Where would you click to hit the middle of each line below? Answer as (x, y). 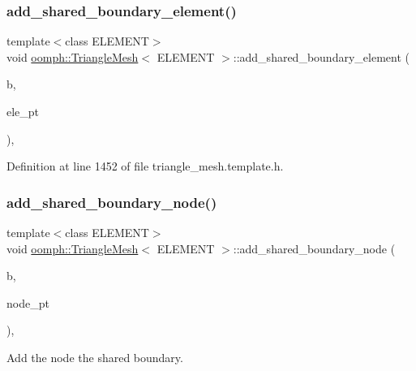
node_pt (28, 302)
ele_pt (23, 111)
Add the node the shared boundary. (95, 357)
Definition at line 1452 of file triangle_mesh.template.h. (145, 166)
